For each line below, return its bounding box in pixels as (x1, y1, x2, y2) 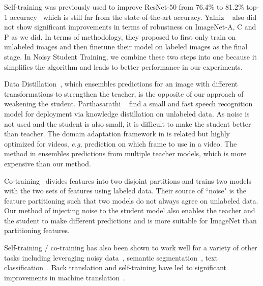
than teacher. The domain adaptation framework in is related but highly (4, 128, 230, 139)
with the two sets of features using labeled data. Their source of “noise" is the (4, 185, 247, 196)
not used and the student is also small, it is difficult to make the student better (4, 118, 251, 129)
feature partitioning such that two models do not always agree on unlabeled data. (4, 195, 258, 206)
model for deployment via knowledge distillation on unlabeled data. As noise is (4, 108, 250, 119)
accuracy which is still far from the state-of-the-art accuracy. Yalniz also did (10, 11, 257, 22)
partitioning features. (4, 225, 70, 236)
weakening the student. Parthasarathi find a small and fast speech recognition (4, 98, 253, 109)
